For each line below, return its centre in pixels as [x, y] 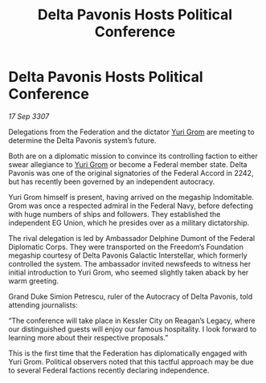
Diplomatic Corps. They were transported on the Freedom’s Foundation [126, 247]
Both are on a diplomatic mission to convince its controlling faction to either [133, 156]
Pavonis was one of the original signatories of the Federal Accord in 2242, [131, 173]
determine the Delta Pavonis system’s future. [82, 140]
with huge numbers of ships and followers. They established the [115, 214]
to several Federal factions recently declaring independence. [109, 370]
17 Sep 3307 [29, 116]
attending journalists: [43, 305]
